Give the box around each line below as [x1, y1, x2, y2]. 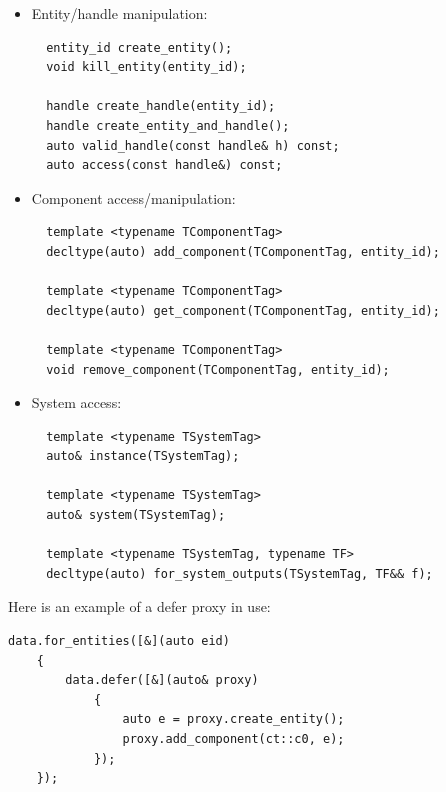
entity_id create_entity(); [46, 40, 233, 55]
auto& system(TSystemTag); [46, 508, 226, 523]
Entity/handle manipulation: [31, 3, 208, 23]
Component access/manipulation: [31, 187, 236, 208]
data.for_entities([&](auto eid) [8, 634, 230, 649]
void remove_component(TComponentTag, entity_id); [46, 362, 390, 377]
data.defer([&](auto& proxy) [65, 673, 259, 688]
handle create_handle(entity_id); [46, 99, 276, 114]
